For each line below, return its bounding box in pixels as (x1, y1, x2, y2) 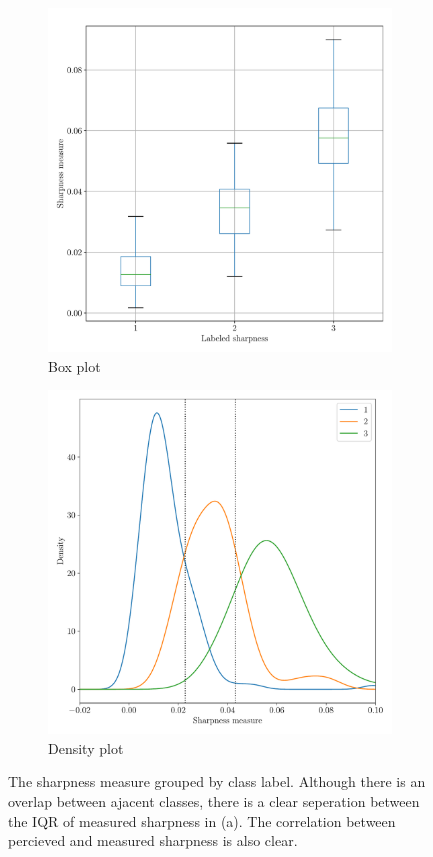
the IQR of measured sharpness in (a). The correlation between (8, 810, 396, 831)
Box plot (48, 355, 101, 376)
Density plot (48, 737, 124, 758)
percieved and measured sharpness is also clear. (8, 830, 298, 851)
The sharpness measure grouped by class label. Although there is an (8, 771, 426, 792)
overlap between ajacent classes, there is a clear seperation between (8, 790, 420, 811)
